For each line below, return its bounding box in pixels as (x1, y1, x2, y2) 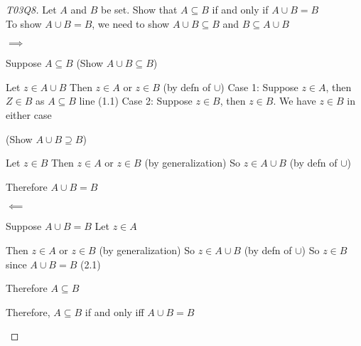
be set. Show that (100, 2, 178, 16)
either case (6, 107, 52, 122)
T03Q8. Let (6, 2, 57, 16)
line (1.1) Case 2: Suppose (79, 93, 193, 108)
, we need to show (92, 16, 170, 31)
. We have (273, 93, 316, 108)
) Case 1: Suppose (220, 79, 298, 94)
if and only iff (85, 304, 144, 319)
